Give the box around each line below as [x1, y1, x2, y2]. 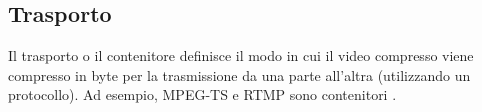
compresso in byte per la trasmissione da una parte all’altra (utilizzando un [8, 64, 471, 85]
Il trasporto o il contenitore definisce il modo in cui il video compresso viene [8, 45, 474, 66]
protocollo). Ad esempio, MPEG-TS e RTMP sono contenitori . [8, 84, 397, 105]
